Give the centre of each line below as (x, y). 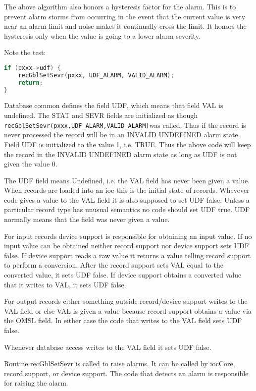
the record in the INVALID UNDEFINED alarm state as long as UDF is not (121, 154)
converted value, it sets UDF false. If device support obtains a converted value (123, 275)
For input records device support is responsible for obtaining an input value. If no (128, 236)
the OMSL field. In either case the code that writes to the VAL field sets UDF (123, 320)
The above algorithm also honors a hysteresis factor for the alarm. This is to (120, 6)
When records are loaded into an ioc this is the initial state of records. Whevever (127, 190)
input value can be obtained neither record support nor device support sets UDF (127, 246)
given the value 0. (31, 164)
